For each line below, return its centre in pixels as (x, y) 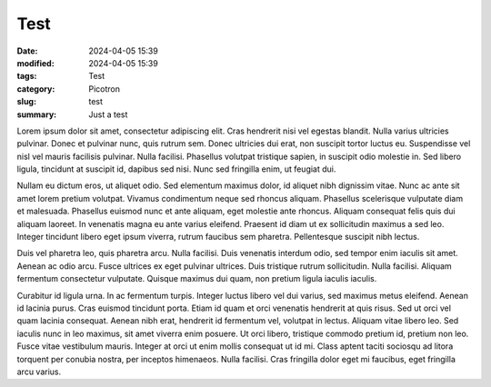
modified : (35, 63)
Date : (27, 51)
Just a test (108, 114)
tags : (27, 76)
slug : (26, 102)
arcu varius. (39, 372)
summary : (37, 114)
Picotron (105, 89)
